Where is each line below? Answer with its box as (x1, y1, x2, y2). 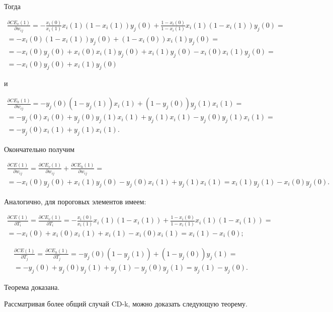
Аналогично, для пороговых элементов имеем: (4, 196, 146, 206)
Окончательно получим (4, 143, 75, 154)
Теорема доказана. (4, 281, 60, 292)
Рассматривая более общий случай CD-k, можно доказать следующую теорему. (4, 298, 247, 309)
